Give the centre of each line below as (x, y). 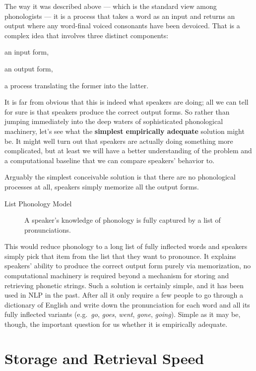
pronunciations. (48, 229)
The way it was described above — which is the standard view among (111, 6)
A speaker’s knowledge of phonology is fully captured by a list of (123, 220)
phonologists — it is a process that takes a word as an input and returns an (120, 16)
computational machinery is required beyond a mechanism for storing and (117, 276)
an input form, (27, 52)
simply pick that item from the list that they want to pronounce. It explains (120, 256)
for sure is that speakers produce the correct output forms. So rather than (117, 111)
